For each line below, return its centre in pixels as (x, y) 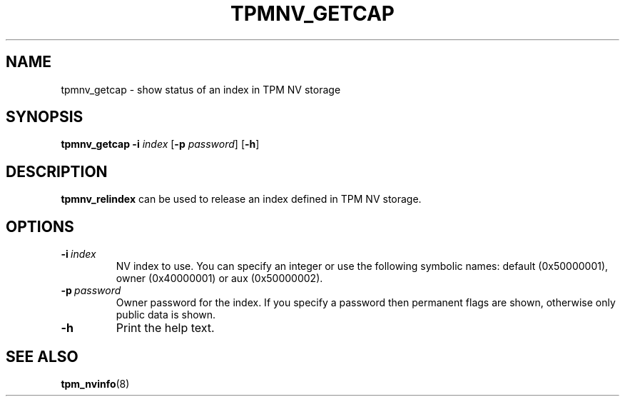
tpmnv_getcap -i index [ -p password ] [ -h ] (160, 144)
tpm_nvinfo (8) (95, 383)
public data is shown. (166, 315)
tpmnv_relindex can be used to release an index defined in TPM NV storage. (241, 199)
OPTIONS (40, 226)
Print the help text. (165, 328)
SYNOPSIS (45, 117)
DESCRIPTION (57, 171)
